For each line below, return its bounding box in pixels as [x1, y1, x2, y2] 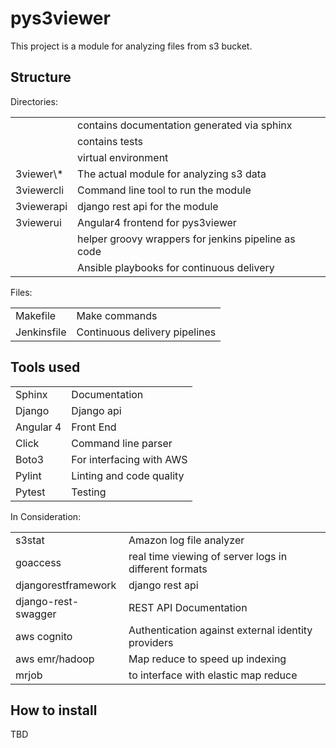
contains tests [77, 134, 144, 148]
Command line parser [71, 436, 173, 450]
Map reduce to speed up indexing [128, 652, 287, 666]
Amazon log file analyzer [128, 533, 245, 547]
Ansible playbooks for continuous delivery [77, 260, 275, 274]
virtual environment [77, 150, 169, 164]
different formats [128, 562, 208, 576]
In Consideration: [10, 510, 82, 522]
